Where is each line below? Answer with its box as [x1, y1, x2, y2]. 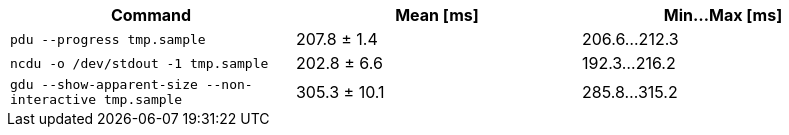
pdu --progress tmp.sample [10, 31, 206, 47]
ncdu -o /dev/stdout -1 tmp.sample [10, 55, 269, 71]
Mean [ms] [395, 5, 479, 25]
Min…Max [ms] [663, 5, 783, 25]
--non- [205, 77, 253, 92]
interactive [10, 92, 97, 107]
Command [110, 5, 192, 25]
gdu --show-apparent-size [10, 77, 198, 92]
